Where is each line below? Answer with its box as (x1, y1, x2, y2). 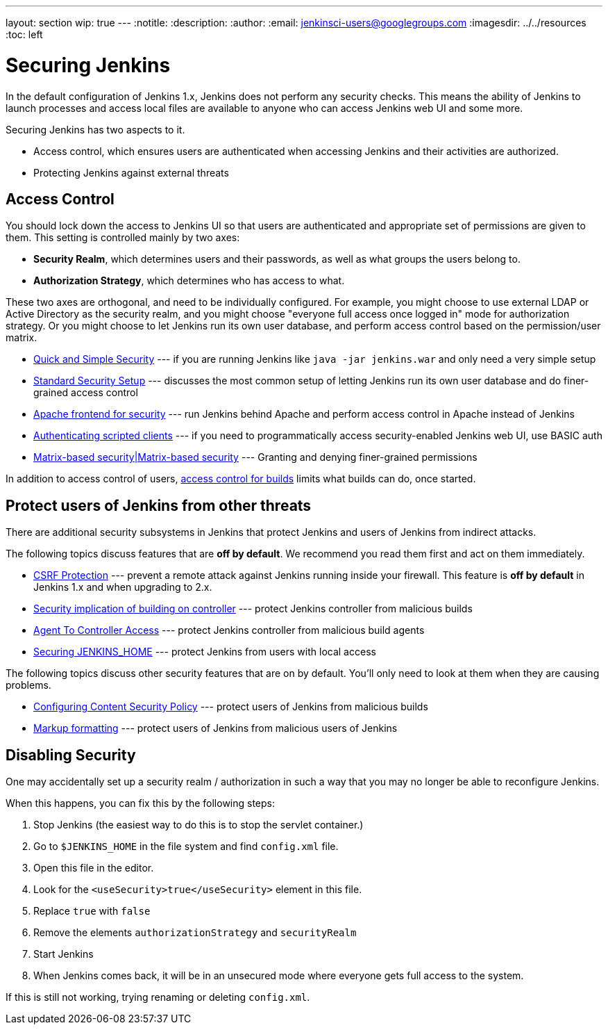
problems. (6, 679, 51, 692)
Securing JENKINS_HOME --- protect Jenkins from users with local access (33, 646, 376, 658)
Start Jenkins (33, 948, 94, 960)
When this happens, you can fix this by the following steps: (6, 797, 276, 810)
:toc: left (6, 28, 43, 40)
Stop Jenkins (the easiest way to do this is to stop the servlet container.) (33, 819, 364, 831)
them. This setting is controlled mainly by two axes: (6, 231, 240, 244)
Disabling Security (6, 746, 136, 764)
